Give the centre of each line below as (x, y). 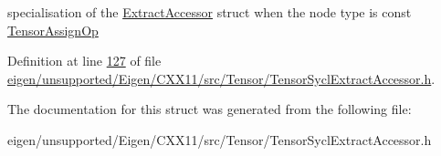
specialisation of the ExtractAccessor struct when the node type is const (210, 12)
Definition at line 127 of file (84, 61)
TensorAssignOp (53, 30)
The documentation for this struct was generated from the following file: (210, 109)
